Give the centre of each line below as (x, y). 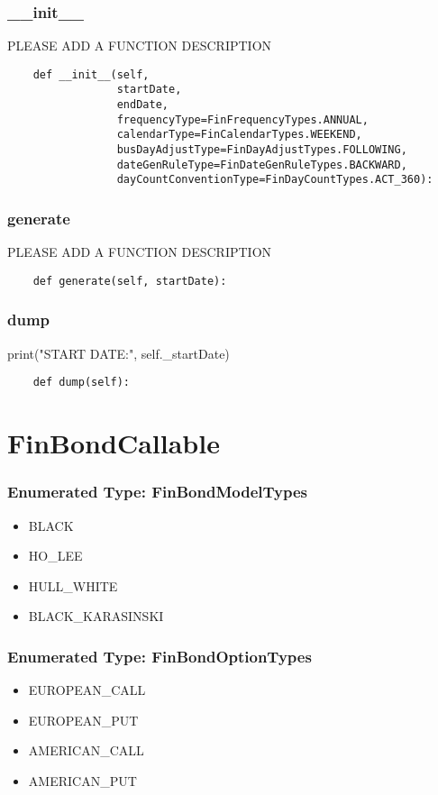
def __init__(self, (91, 74)
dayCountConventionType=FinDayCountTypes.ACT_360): (275, 180)
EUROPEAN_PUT (83, 720)
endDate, (142, 105)
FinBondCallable (114, 443)
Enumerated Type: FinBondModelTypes (157, 492)
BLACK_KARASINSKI (96, 616)
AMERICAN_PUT (82, 780)
